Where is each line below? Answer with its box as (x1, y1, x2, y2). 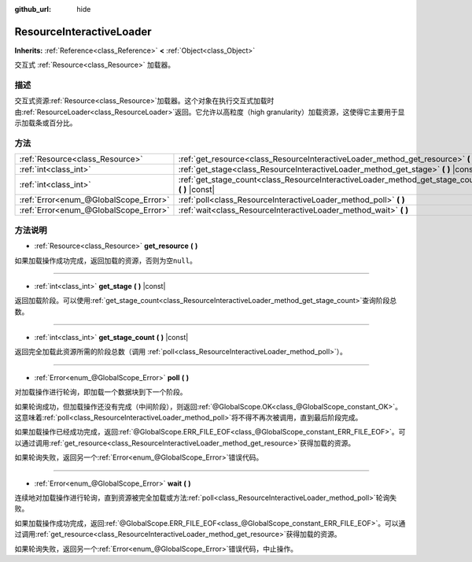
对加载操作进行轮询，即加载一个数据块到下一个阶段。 (14, 387, 187, 397)
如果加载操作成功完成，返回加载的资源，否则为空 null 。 (14, 256, 197, 265)
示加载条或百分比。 (14, 118, 77, 128)
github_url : (14, 5, 51, 13)
